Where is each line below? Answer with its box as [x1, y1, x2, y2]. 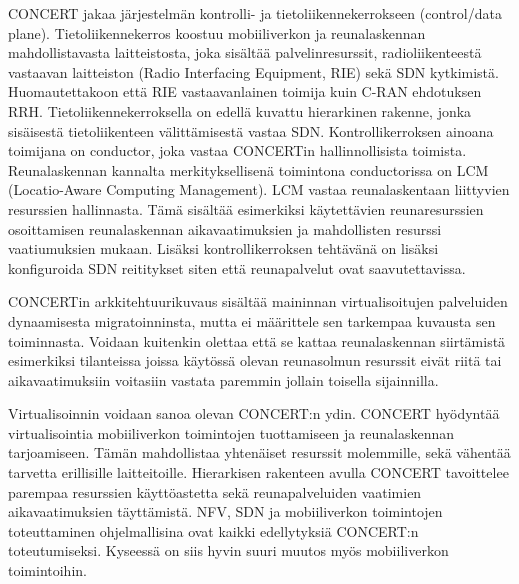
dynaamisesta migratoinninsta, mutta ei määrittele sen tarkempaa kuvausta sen [8, 310, 496, 331]
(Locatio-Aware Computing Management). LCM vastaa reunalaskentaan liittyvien [8, 179, 510, 200]
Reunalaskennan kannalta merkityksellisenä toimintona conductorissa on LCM [8, 159, 489, 180]
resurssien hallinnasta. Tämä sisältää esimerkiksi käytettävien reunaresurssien [8, 198, 484, 219]
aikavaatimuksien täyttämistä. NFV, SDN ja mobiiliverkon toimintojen [8, 501, 443, 522]
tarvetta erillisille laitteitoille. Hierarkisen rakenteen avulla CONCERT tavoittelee [8, 462, 509, 483]
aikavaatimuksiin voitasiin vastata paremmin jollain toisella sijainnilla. [8, 369, 439, 390]
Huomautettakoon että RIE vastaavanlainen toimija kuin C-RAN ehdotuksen [8, 81, 482, 102]
